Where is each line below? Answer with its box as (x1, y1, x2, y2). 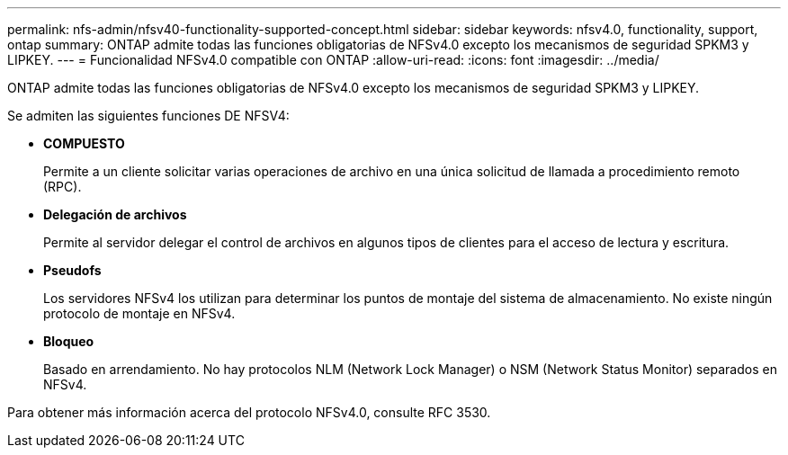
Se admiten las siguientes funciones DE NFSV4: (7, 108, 290, 123)
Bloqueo (43, 334, 94, 349)
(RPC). (43, 179, 82, 194)
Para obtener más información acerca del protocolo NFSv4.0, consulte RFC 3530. (7, 405, 491, 420)
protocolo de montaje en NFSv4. (43, 306, 236, 321)
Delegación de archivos (43, 207, 187, 222)
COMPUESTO (43, 136, 125, 151)
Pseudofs (43, 263, 102, 278)
